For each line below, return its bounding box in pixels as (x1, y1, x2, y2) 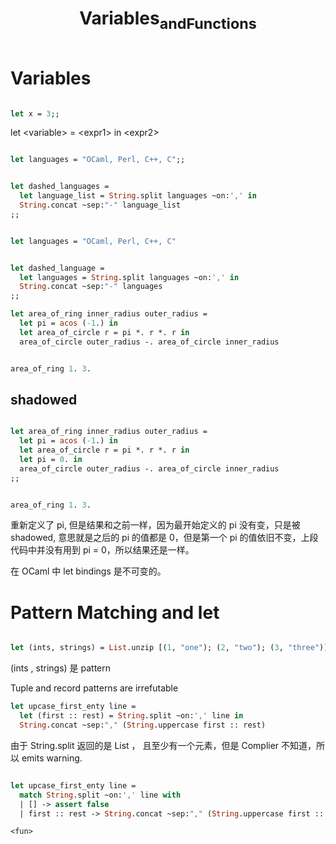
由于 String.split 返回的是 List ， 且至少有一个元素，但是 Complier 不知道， (10, 739, 317, 751)
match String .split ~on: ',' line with (19, 790, 182, 800)
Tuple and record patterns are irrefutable (10, 682, 179, 694)
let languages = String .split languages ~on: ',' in (19, 272, 240, 282)
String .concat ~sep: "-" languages (19, 282, 163, 292)
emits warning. (21, 752, 83, 764)
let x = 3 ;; (10, 108, 60, 119)
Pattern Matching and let (10, 601, 220, 624)
